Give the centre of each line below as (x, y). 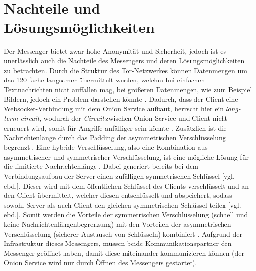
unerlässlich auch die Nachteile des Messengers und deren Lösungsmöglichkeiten (124, 60)
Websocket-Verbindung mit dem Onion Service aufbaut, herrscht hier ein (114, 108)
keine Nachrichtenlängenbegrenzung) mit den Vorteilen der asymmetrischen (118, 224)
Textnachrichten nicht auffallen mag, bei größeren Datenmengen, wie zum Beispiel (128, 89)
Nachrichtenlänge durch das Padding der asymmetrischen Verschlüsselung (115, 137)
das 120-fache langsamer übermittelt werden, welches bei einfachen (105, 80)
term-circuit (22, 118)
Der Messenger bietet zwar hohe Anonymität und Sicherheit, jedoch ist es (115, 51)
